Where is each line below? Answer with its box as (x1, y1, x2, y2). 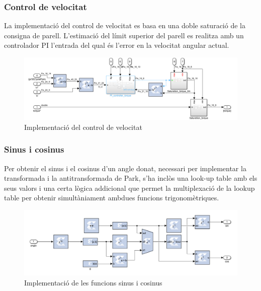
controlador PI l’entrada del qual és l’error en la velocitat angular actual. (4, 40, 229, 50)
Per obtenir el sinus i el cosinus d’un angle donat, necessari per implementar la (4, 163, 246, 173)
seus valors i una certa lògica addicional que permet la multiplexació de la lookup (4, 182, 255, 193)
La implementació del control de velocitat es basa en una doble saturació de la (4, 20, 245, 31)
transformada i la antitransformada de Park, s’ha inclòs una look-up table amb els (4, 173, 257, 183)
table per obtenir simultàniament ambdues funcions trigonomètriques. (4, 192, 219, 203)
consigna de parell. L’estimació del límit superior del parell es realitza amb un (4, 30, 244, 40)
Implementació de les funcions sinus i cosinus (24, 277, 162, 288)
